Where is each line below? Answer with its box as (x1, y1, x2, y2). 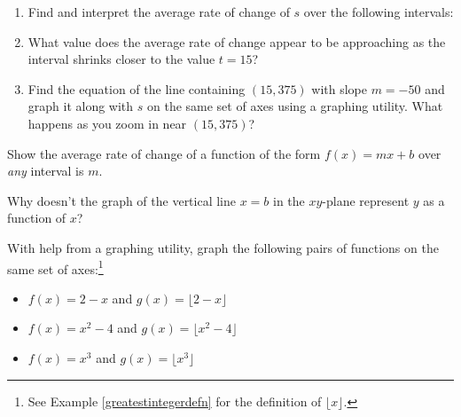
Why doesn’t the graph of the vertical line (7, 191, 237, 209)
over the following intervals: (303, 3, 454, 20)
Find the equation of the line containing (27, 79, 246, 98)
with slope (311, 79, 367, 98)
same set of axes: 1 (7, 256, 104, 278)
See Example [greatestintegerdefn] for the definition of (27, 391, 322, 410)
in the (273, 191, 305, 209)
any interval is (7, 161, 84, 180)
